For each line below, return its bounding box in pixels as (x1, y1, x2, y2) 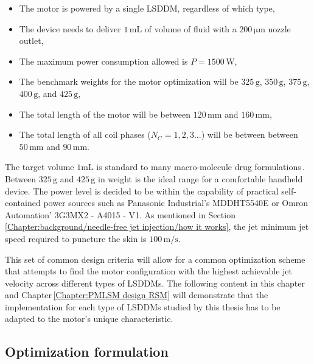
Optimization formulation (5, 342, 169, 361)
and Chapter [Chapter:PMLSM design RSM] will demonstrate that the (5, 288, 268, 301)
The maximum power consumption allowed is (19, 54, 188, 67)
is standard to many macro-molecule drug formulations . (96, 160, 305, 173)
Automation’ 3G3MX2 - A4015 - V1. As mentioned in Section (5, 208, 235, 221)
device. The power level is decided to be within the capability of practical (5, 184, 279, 197)
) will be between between (201, 128, 298, 141)
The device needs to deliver (19, 22, 121, 35)
